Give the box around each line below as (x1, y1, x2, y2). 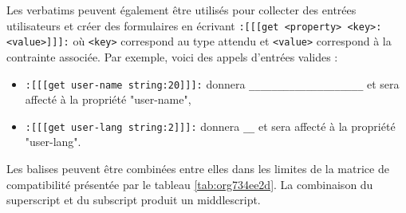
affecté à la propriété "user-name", (25, 91, 191, 108)
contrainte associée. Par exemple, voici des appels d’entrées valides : (6, 48, 338, 65)
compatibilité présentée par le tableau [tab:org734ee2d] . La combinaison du (6, 176, 373, 192)
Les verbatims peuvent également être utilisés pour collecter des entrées (6, 2, 357, 18)
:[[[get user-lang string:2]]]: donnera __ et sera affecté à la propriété (25, 117, 396, 134)
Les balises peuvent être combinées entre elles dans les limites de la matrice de (6, 160, 389, 176)
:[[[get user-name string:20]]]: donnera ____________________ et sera (25, 75, 400, 92)
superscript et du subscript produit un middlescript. (6, 191, 261, 208)
